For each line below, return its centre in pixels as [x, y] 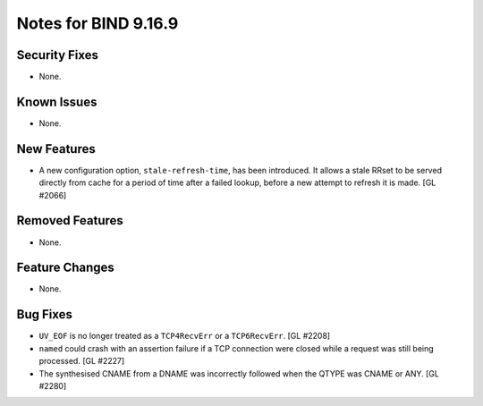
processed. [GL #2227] [82, 361]
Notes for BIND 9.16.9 [97, 23]
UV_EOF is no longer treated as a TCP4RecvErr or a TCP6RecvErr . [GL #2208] [185, 336]
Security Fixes [57, 55]
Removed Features [70, 220]
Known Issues [57, 101]
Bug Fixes [45, 314]
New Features [56, 149]
